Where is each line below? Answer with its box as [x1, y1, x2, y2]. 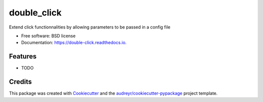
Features [9, 52, 37, 60]
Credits [9, 78, 32, 86]
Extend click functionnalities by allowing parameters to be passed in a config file [9, 24, 170, 30]
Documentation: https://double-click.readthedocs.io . [21, 40, 127, 45]
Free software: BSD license [21, 33, 75, 39]
